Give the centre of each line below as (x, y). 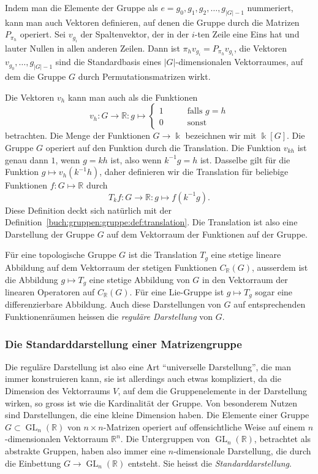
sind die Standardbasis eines (108, 62)
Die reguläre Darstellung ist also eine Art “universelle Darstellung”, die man (148, 366)
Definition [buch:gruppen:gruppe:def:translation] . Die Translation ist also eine (151, 222)
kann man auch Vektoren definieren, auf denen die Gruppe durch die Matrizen (152, 22)
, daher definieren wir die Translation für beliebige (194, 172)
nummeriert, (270, 7)
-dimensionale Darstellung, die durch (242, 450)
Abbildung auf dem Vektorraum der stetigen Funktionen (111, 267)
